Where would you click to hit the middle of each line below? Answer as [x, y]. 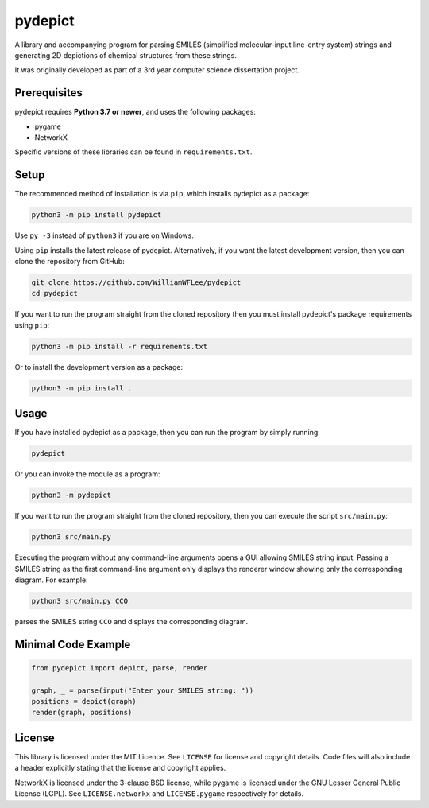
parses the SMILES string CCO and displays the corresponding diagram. [131, 621]
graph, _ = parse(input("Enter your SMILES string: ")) [143, 690]
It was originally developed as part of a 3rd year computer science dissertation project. [157, 70]
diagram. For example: [51, 580]
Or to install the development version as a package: [99, 367]
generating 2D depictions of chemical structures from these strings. [126, 55]
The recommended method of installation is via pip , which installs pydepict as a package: [162, 194]
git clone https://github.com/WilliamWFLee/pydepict [136, 283]
